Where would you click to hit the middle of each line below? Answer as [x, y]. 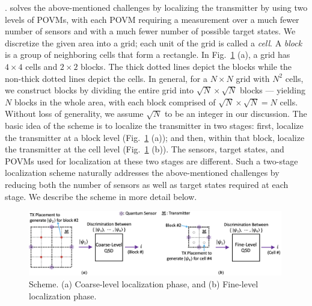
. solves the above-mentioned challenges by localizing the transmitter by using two [156, 7]
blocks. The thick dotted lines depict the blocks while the [186, 66]
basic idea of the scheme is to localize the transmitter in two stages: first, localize [154, 125]
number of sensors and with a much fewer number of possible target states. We [150, 31]
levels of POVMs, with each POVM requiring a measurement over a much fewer [152, 19]
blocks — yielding [273, 90]
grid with [253, 78]
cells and [41, 66]
